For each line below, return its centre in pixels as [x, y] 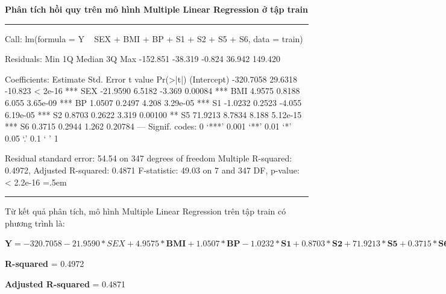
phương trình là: [35, 223]
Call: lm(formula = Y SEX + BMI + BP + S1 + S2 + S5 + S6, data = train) [154, 38]
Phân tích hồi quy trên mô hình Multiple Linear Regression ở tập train [156, 9]
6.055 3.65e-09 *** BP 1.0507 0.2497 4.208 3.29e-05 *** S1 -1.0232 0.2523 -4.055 [153, 102]
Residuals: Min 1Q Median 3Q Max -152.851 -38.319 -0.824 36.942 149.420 [143, 59]
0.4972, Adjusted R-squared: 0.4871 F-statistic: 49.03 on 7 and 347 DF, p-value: [152, 170]
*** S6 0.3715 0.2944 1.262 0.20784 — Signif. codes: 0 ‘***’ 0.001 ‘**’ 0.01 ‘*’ [148, 126]
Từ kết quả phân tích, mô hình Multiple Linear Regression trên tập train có [146, 211]
